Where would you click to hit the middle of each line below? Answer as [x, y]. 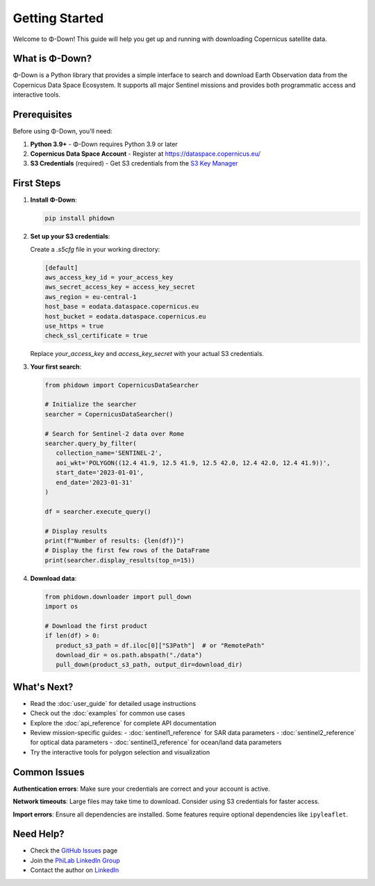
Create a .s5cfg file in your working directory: [95, 249]
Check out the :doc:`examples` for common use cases [108, 714]
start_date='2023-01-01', [100, 473]
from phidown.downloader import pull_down [118, 597]
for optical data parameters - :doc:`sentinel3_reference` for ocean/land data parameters [156, 742]
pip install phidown [80, 218]
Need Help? [39, 834]
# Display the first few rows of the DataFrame [127, 550]
